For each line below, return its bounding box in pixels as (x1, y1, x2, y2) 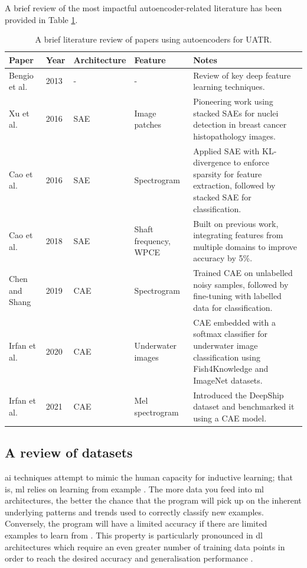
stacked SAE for (193, 191, 252, 203)
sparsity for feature (193, 167, 262, 180)
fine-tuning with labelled (193, 290, 282, 302)
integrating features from (193, 229, 283, 241)
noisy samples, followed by (193, 278, 289, 290)
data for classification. (193, 301, 273, 313)
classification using (193, 350, 260, 363)
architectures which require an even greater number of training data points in (5, 540, 285, 553)
